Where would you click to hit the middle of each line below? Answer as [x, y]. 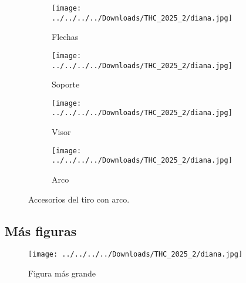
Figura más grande [62, 273]
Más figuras [41, 230]
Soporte [66, 84]
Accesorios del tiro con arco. [79, 199]
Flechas [65, 37]
